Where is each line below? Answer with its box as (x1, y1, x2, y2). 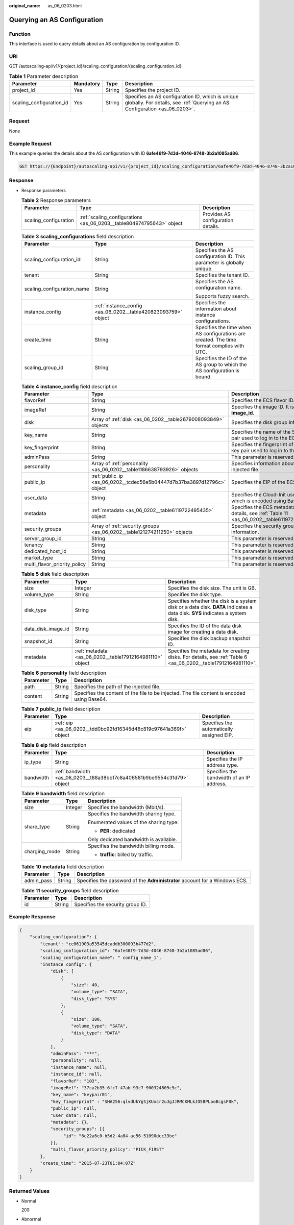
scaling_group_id (24, 364, 64, 371)
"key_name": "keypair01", (50, 1092, 113, 1098)
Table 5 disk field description (21, 571, 89, 578)
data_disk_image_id (24, 625, 70, 632)
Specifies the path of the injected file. (74, 683, 161, 690)
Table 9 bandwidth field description (21, 790, 105, 797)
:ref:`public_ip (91, 473, 123, 480)
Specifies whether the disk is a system (168, 597, 257, 604)
